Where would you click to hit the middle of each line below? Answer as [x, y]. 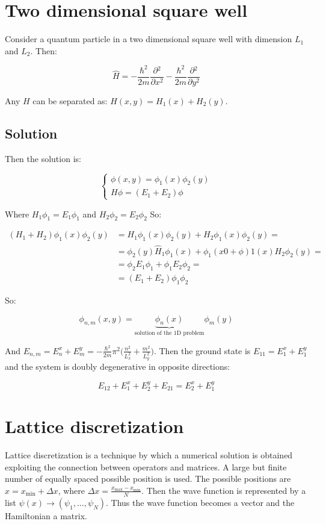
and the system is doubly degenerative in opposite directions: [118, 366]
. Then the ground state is [202, 350]
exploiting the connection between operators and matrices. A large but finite [146, 466]
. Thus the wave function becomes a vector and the [200, 502]
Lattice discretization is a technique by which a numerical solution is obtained [149, 455]
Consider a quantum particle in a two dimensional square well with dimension [149, 39]
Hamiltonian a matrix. [46, 515]
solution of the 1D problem [169, 333]
